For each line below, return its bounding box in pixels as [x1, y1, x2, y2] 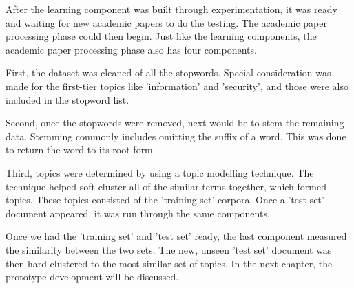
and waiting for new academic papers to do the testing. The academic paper [6, 15, 327, 30]
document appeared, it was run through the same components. [6, 206, 270, 220]
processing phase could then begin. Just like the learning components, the [6, 29, 317, 43]
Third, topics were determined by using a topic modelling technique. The [6, 165, 314, 179]
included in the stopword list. [6, 92, 129, 107]
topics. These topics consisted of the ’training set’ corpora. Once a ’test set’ [6, 192, 324, 207]
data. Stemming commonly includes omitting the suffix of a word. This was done [6, 129, 346, 143]
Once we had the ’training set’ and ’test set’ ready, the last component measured [6, 229, 347, 243]
